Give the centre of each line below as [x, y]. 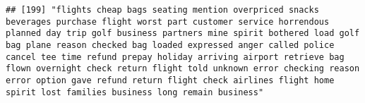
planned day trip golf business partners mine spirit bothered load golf [183, 34]
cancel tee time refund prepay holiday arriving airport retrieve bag [175, 57]
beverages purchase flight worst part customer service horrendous [168, 22]
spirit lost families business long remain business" [135, 92]
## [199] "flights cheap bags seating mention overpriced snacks [162, 10]
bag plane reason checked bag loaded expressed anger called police [170, 45]
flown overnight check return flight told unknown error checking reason [183, 69]
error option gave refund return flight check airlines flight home [170, 80]
